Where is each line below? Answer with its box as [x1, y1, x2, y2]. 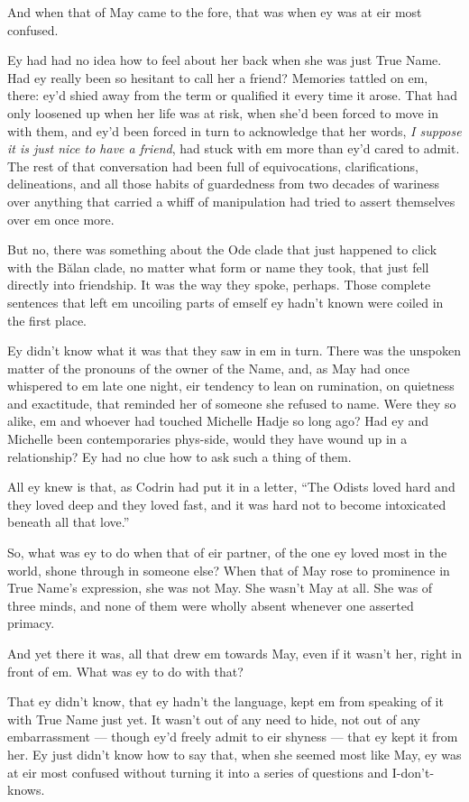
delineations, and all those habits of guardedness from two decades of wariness [7, 174, 440, 193]
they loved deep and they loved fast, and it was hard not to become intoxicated [7, 494, 446, 513]
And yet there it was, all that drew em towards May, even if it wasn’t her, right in [7, 644, 463, 662]
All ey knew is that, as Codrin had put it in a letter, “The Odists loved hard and [7, 477, 455, 496]
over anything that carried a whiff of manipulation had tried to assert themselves [7, 191, 455, 210]
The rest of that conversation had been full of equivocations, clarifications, [7, 156, 418, 175]
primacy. [7, 613, 55, 632]
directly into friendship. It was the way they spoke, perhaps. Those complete [7, 275, 431, 294]
